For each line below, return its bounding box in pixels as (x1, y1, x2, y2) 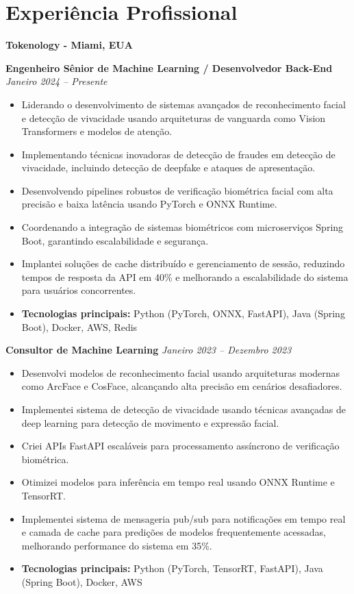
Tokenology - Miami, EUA (5, 38, 133, 52)
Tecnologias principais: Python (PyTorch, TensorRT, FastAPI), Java (21, 561, 323, 576)
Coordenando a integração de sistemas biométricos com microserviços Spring (21, 220, 344, 234)
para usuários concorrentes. (21, 283, 136, 297)
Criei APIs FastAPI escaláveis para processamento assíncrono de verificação (21, 438, 340, 453)
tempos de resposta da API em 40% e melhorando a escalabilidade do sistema (21, 269, 349, 284)
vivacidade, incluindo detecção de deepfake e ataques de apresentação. (21, 160, 316, 175)
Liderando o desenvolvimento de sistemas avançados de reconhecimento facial (21, 97, 346, 111)
